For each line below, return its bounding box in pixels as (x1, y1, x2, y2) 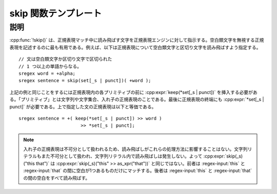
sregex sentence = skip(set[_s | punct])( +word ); (18, 77, 151, 84)
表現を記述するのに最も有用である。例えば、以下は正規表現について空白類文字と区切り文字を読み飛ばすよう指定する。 (9, 44, 261, 50)
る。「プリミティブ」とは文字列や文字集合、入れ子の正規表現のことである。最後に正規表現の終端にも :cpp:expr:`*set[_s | (9, 96, 264, 103)
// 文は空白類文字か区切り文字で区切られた (18, 56, 112, 62)
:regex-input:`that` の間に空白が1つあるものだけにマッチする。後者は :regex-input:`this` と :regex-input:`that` (23, 167, 252, 174)
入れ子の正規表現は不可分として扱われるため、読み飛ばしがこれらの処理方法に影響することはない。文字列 (23, 146, 248, 152)
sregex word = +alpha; (18, 70, 76, 76)
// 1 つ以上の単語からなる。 (18, 63, 82, 69)
